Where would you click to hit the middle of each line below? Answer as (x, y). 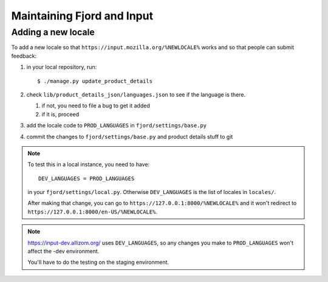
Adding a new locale (53, 32)
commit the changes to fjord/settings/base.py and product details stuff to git (130, 136)
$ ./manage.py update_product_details (95, 81)
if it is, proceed (60, 114)
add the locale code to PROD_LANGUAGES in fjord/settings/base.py (117, 126)
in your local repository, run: (62, 67)
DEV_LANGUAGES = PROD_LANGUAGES (87, 178)
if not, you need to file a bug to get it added (96, 106)
